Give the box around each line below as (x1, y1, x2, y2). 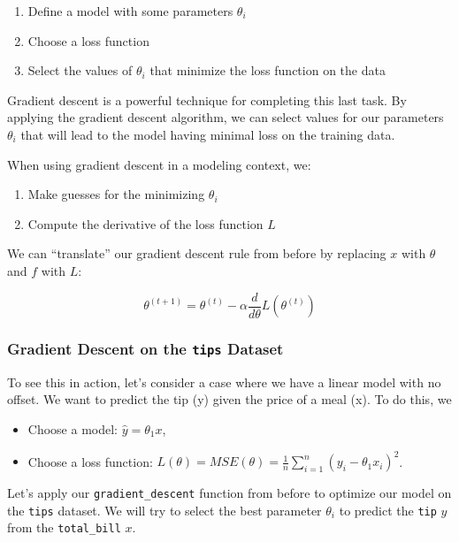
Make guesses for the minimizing (27, 185, 205, 203)
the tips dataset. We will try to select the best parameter (7, 500, 322, 519)
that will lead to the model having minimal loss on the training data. (20, 125, 395, 143)
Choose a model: (27, 419, 118, 438)
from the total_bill (7, 518, 121, 537)
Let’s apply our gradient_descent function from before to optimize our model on (7, 484, 452, 502)
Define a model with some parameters (27, 2, 233, 19)
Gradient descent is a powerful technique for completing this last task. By (7, 90, 407, 109)
